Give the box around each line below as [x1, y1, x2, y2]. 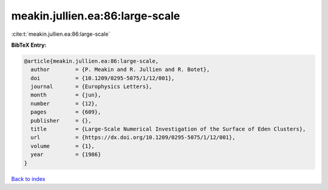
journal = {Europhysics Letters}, [30, 83, 152, 90]
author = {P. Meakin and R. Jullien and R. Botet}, [30, 66, 210, 73]
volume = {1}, [30, 143, 95, 149]
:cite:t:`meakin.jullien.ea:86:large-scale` [11, 30, 111, 38]
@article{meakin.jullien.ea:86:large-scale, [24, 58, 159, 64]
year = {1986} [30, 151, 101, 158]
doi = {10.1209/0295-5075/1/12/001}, [30, 75, 175, 81]
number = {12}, [30, 100, 98, 107]
